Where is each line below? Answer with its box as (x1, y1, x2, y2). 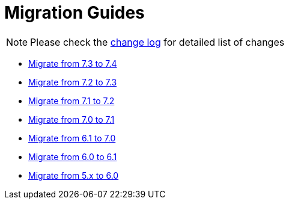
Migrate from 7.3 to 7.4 (28, 58, 117, 69)
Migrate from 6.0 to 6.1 (28, 151, 117, 162)
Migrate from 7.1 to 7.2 (28, 95, 115, 106)
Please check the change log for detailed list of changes (30, 36, 285, 48)
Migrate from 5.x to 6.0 (28, 170, 119, 181)
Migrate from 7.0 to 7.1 (28, 114, 115, 125)
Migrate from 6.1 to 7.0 (28, 132, 116, 143)
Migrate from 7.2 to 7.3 (28, 76, 117, 87)
